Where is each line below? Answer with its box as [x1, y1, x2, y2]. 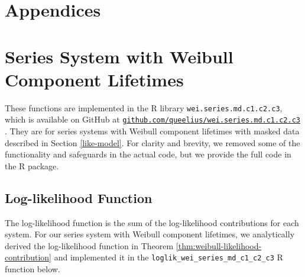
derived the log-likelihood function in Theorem [5, 239, 174, 252]
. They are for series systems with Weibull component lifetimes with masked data [5, 125, 300, 137]
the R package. [5, 159, 59, 172]
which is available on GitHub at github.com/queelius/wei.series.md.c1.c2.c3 [5, 113, 300, 125]
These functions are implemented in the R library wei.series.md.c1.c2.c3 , [5, 101, 283, 114]
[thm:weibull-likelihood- [176, 239, 262, 252]
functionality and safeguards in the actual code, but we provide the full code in [5, 148, 291, 160]
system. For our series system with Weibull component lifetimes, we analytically [5, 228, 295, 240]
